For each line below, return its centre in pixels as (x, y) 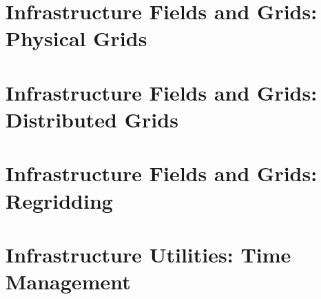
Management (68, 281)
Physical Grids (76, 38)
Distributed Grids (92, 119)
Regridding (59, 200)
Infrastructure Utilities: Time (148, 254)
